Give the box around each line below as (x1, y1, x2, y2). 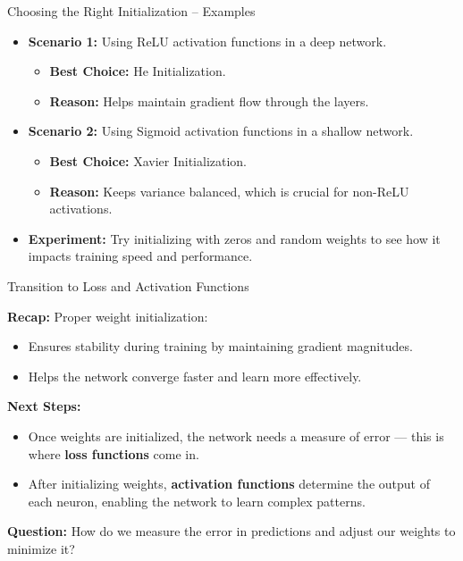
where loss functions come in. (28, 444, 199, 463)
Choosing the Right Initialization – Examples (7, 2, 256, 20)
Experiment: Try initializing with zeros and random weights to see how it (28, 229, 441, 247)
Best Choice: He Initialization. (49, 62, 226, 80)
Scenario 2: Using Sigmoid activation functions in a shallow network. (28, 121, 414, 140)
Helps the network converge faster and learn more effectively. (28, 366, 362, 385)
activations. (49, 199, 113, 218)
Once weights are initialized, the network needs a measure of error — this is (28, 426, 444, 445)
